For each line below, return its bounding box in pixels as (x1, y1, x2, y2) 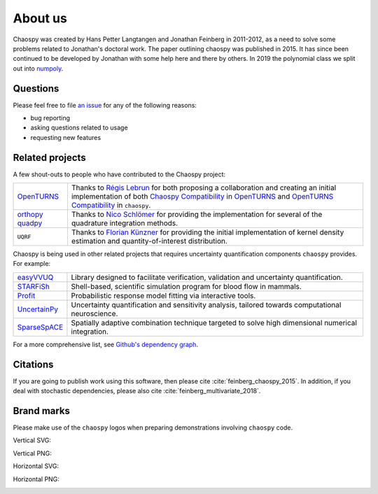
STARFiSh (17, 281, 50, 291)
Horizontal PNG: (13, 474, 59, 483)
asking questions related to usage (30, 123, 129, 132)
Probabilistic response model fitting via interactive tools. (71, 290, 256, 300)
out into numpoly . (13, 64, 64, 73)
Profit (17, 290, 36, 300)
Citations (13, 358, 54, 370)
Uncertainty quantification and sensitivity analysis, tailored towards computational (71, 299, 342, 309)
